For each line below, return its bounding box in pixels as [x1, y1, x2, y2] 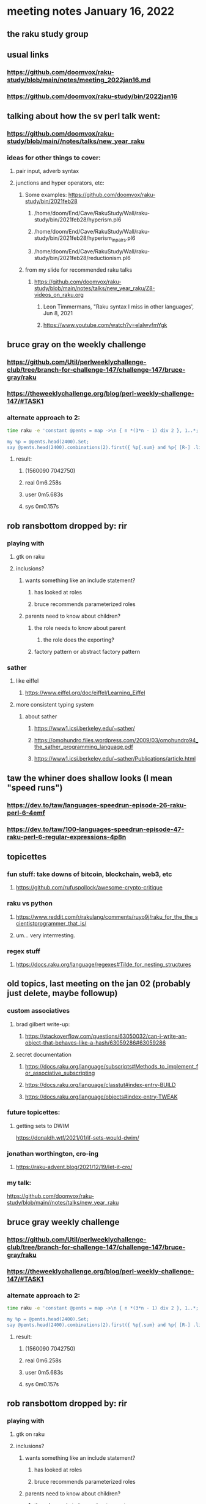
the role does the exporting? [43, 636, 115, 643]
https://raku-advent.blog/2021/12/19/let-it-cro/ [15, 1164, 133, 1171]
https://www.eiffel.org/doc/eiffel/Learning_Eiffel [24, 689, 145, 697]
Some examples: [24, 191, 67, 199]
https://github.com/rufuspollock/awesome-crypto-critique [15, 884, 163, 891]
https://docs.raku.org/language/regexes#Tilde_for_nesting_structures [15, 961, 191, 968]
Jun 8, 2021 [43, 310, 73, 317]
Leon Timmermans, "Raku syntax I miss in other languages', [43, 303, 194, 310]
